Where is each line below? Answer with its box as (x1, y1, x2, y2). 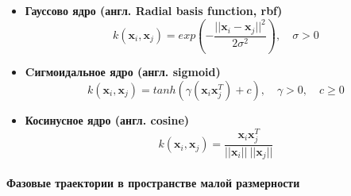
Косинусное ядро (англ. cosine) (25, 112, 190, 129)
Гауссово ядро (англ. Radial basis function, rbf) (25, 2, 283, 18)
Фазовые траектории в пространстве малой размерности (6, 174, 300, 190)
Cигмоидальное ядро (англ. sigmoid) (25, 63, 221, 80)
